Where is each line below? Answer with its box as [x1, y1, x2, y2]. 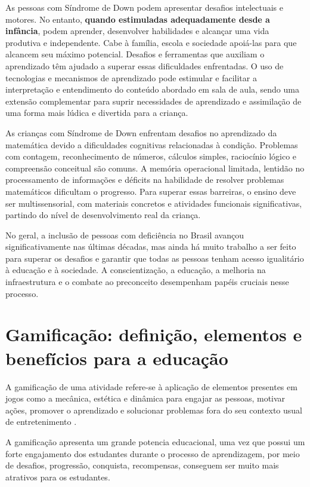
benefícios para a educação [5, 345, 228, 370]
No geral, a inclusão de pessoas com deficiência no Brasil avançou [5, 228, 244, 241]
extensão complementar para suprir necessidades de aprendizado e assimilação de [5, 94, 302, 107]
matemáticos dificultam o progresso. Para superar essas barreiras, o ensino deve [5, 185, 296, 197]
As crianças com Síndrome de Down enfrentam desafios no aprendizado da [5, 126, 277, 139]
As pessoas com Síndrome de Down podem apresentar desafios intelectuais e [5, 1, 283, 13]
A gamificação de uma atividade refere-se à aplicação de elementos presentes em [5, 380, 297, 393]
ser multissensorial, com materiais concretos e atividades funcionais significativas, [5, 197, 302, 209]
